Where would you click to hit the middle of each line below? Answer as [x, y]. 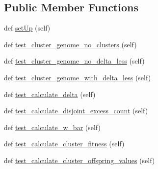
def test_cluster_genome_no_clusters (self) [70, 44]
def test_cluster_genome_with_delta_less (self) [78, 77]
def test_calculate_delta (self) [50, 94]
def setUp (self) [27, 28]
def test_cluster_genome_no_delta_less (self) [74, 61]
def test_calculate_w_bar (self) [52, 127]
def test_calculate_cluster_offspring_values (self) [79, 160]
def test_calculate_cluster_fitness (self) [64, 144]
